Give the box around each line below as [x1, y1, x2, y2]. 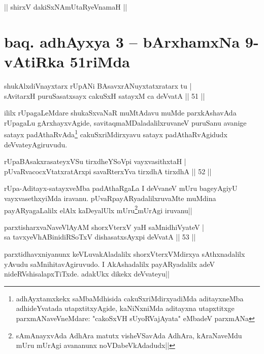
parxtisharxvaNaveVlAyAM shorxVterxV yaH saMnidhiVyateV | [4, 221, 205, 232]
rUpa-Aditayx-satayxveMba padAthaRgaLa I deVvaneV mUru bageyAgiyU [4, 183, 238, 193]
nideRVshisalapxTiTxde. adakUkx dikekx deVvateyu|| [4, 268, 170, 279]
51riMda [70, 51, 130, 71]
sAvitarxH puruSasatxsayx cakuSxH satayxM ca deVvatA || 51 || [4, 90, 205, 101]
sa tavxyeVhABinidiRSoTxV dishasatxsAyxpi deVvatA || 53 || [4, 231, 196, 242]
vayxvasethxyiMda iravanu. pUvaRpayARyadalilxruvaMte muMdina [4, 192, 216, 203]
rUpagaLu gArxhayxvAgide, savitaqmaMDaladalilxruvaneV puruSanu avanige [4, 117, 247, 128]
